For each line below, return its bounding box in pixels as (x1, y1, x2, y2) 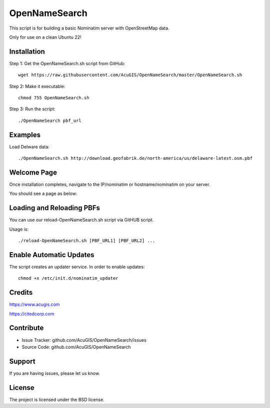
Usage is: (9, 226, 29, 232)
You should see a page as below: (9, 190, 77, 196)
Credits (9, 288, 33, 297)
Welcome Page (9, 168, 57, 176)
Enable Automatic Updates (9, 251, 94, 259)
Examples (9, 130, 41, 139)
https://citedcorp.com (9, 311, 54, 317)
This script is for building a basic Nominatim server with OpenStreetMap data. (9, 25, 169, 31)
